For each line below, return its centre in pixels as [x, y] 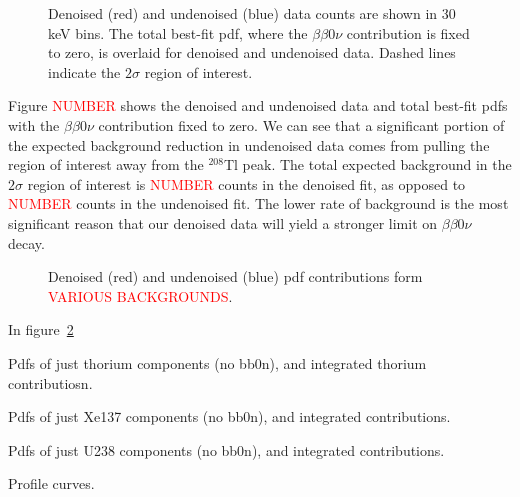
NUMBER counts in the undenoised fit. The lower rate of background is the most [258, 203]
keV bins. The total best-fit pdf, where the [178, 32]
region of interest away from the [106, 164]
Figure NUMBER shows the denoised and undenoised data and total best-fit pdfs [258, 105]
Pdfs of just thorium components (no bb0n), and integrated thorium [217, 362]
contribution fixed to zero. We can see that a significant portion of [301, 124]
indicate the [84, 71]
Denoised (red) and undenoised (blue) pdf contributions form [235, 276]
